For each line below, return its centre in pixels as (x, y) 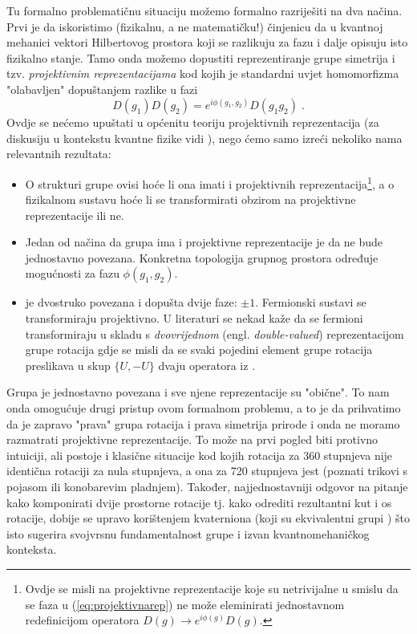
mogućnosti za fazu (72, 273)
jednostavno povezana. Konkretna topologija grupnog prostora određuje (202, 257)
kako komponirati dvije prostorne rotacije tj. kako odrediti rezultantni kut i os (199, 502)
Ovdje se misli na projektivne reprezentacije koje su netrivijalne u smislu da (212, 588)
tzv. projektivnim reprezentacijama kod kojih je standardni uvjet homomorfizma (203, 73)
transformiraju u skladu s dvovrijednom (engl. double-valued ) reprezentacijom (215, 333)
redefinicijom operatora (82, 620)
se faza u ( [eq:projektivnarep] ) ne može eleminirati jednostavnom (185, 604)
